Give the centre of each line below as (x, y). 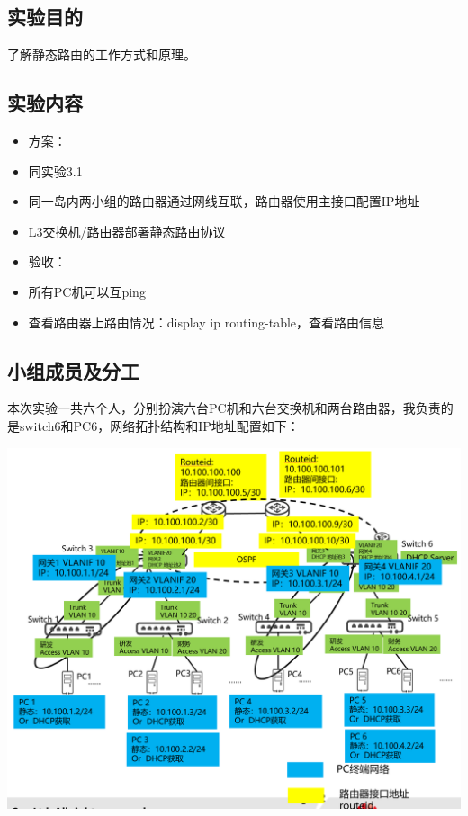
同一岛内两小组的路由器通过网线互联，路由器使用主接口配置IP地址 (224, 201)
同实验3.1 (55, 170)
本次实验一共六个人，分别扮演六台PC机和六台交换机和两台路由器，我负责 (224, 408)
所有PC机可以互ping (87, 291)
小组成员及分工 (73, 370)
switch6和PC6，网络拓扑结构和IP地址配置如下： (159, 425)
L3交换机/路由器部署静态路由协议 (127, 231)
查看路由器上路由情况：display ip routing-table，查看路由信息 (207, 322)
